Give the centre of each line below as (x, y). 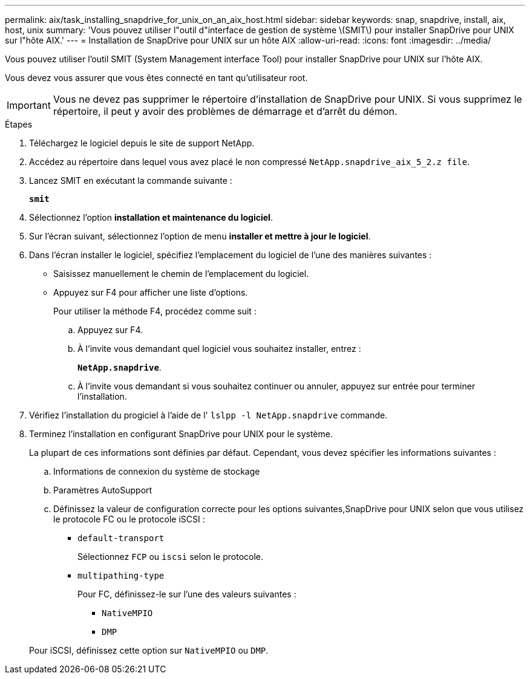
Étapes (19, 124)
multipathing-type (121, 576)
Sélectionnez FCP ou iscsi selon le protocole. (171, 557)
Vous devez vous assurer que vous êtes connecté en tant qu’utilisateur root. (156, 78)
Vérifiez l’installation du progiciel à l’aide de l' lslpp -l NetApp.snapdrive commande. (208, 415)
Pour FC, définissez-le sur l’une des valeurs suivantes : (187, 594)
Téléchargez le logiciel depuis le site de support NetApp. (142, 143)
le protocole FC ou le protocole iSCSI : (129, 519)
